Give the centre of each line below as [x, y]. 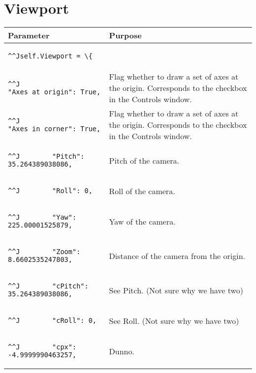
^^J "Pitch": [46, 157]
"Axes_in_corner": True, [54, 129]
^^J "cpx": [42, 347]
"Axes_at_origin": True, [54, 92]
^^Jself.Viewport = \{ [50, 56]
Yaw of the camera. [142, 221]
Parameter [29, 35]
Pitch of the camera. [144, 160]
